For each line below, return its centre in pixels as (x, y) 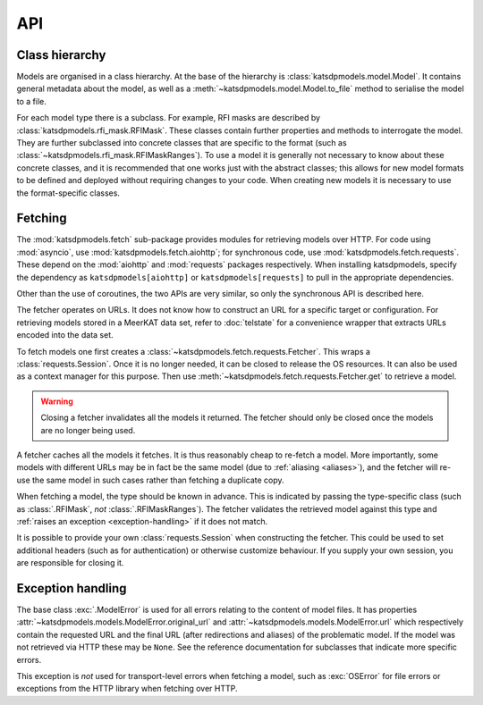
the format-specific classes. (68, 193)
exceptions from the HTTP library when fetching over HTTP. (127, 689)
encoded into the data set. (65, 335)
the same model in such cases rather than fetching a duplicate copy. (158, 480)
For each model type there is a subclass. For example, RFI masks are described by (169, 118)
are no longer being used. (88, 430)
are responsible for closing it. (70, 563)
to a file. (31, 101)
